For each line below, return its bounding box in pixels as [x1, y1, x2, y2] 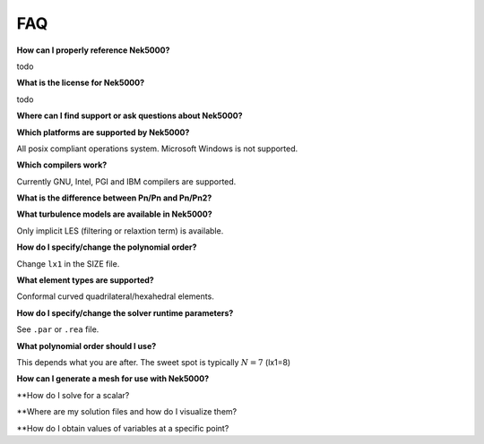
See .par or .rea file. [16, 324, 99, 335]
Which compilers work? [16, 159, 108, 170]
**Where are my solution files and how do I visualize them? [16, 406, 238, 417]
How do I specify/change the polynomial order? [16, 242, 197, 252]
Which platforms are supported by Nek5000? [16, 126, 190, 138]
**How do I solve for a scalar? [16, 389, 130, 400]
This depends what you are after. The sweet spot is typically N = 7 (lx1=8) [16, 356, 291, 367]
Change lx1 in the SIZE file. [16, 258, 120, 269]
